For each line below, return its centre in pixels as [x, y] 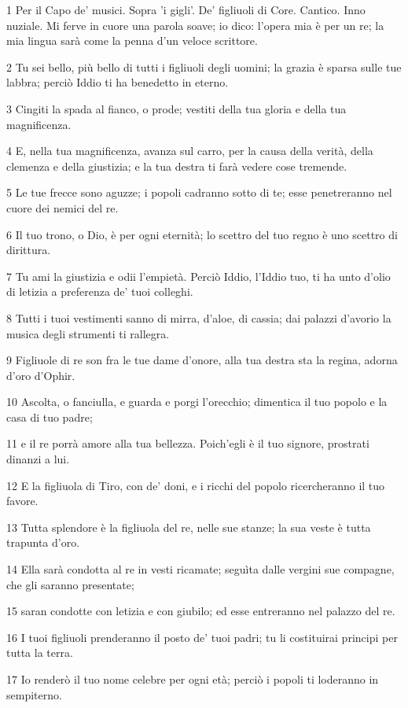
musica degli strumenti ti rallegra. [88, 333]
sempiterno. [34, 694]
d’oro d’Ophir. [41, 375]
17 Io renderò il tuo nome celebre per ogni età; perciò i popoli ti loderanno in [193, 679]
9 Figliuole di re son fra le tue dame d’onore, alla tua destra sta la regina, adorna [202, 360]
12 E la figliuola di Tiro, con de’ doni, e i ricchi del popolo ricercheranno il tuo [196, 485]
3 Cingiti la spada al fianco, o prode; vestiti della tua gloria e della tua [176, 108]
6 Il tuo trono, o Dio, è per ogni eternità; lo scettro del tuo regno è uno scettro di [202, 234]
